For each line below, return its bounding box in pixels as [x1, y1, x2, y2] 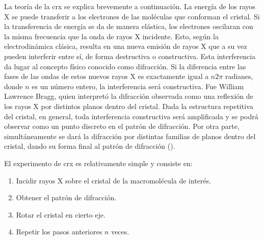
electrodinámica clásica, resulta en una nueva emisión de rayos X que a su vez [4, 41, 247, 51]
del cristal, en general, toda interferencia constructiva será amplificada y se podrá [4, 111, 258, 121]
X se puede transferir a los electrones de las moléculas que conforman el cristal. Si [4, 11, 260, 21]
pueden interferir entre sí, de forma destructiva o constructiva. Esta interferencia [4, 50, 256, 61]
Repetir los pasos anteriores [16, 226, 102, 237]
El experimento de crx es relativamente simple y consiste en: [4, 157, 193, 168]
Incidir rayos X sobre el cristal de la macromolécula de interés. [16, 175, 212, 185]
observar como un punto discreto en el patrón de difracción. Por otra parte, [4, 121, 240, 131]
